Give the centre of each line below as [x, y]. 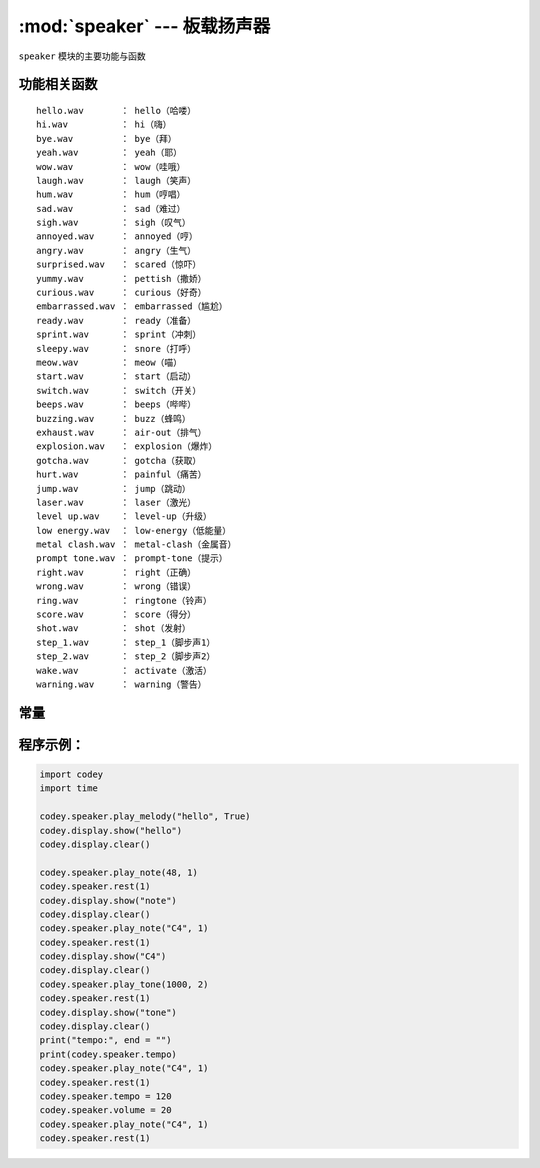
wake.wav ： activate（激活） [124, 670]
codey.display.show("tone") [108, 1012]
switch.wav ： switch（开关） [119, 390]
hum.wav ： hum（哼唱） [111, 194]
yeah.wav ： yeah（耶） [109, 153]
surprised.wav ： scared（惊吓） [119, 264]
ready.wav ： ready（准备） [116, 320]
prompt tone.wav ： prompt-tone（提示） [132, 558]
